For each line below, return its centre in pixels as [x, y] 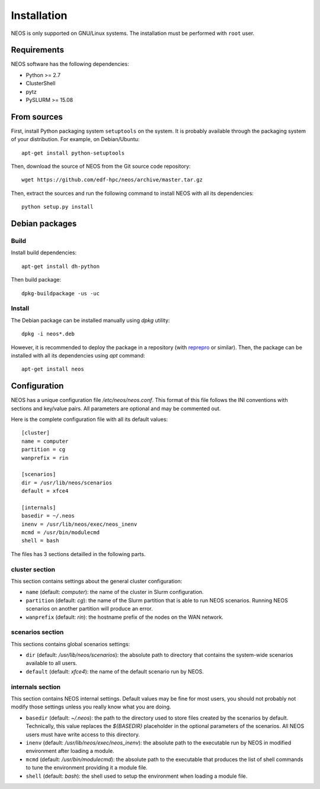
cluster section [33, 569]
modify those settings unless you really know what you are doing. [91, 707]
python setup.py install [57, 207]
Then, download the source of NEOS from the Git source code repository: [101, 167]
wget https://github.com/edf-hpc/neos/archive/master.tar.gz [112, 180]
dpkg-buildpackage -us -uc [61, 293]
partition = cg [44, 450]
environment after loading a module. [70, 751]
